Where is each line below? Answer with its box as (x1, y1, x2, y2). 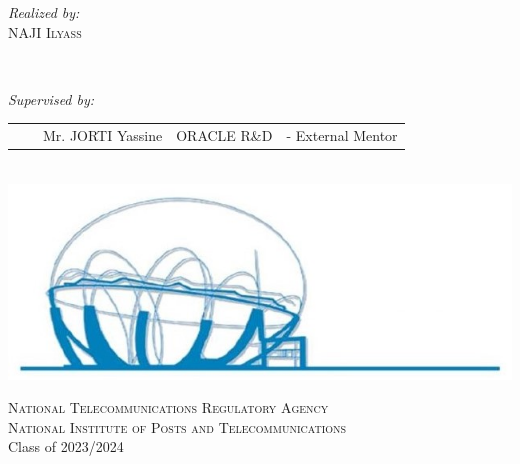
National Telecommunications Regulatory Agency (8, 397, 329, 418)
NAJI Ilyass (8, 21, 82, 42)
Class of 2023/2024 (8, 436, 124, 457)
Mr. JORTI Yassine (43, 125, 163, 146)
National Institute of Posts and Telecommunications (8, 416, 347, 437)
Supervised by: (8, 88, 95, 109)
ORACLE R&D (176, 125, 273, 146)
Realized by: (8, 2, 80, 22)
